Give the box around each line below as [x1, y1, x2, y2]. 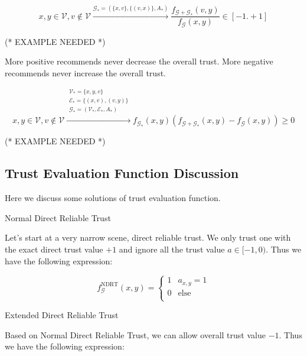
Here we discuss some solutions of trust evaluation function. [5, 192, 221, 204]
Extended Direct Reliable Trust [5, 309, 119, 321]
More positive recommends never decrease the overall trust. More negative [5, 55, 273, 67]
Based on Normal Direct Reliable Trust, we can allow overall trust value [5, 328, 266, 341]
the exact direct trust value [5, 242, 103, 255]
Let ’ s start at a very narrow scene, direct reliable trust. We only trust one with [5, 231, 291, 244]
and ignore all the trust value [119, 242, 225, 255]
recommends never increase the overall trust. [5, 67, 166, 79]
